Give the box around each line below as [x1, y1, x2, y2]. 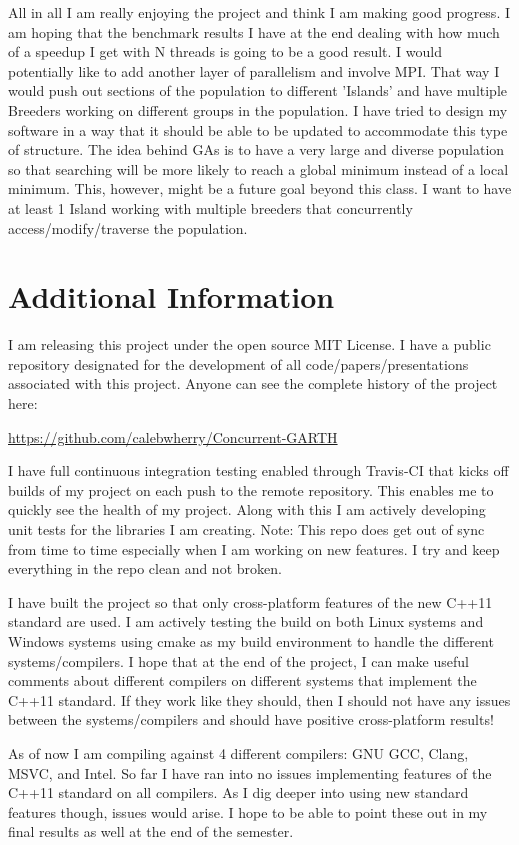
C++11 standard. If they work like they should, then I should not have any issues [8, 689, 511, 710]
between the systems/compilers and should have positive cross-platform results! [8, 709, 494, 730]
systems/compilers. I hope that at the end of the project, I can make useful [8, 650, 469, 671]
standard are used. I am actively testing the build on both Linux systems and [8, 611, 484, 632]
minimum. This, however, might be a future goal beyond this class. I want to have [8, 178, 512, 199]
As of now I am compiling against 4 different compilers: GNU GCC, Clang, [8, 742, 469, 763]
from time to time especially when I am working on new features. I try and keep [8, 538, 500, 559]
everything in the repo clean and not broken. [8, 558, 282, 579]
